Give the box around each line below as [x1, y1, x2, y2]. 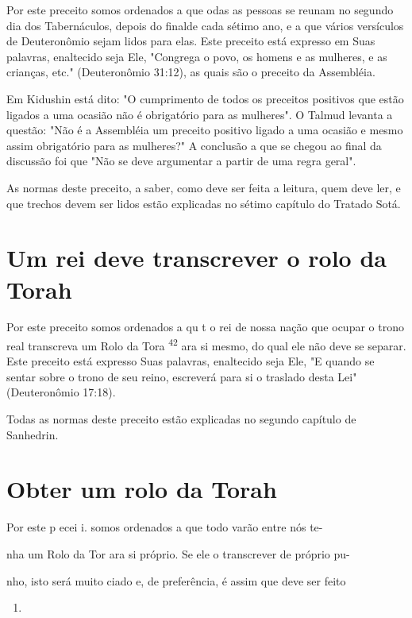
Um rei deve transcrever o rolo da [6, 241, 387, 274]
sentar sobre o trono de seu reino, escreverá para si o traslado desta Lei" [6, 368, 357, 384]
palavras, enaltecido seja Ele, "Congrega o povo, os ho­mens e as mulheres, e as [6, 48, 387, 64]
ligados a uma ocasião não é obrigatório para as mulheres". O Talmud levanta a [6, 106, 393, 122]
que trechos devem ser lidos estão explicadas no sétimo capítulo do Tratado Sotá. [6, 195, 401, 211]
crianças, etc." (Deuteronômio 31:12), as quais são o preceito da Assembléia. [6, 64, 375, 80]
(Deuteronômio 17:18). [6, 384, 116, 400]
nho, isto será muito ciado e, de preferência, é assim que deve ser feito [6, 572, 346, 589]
